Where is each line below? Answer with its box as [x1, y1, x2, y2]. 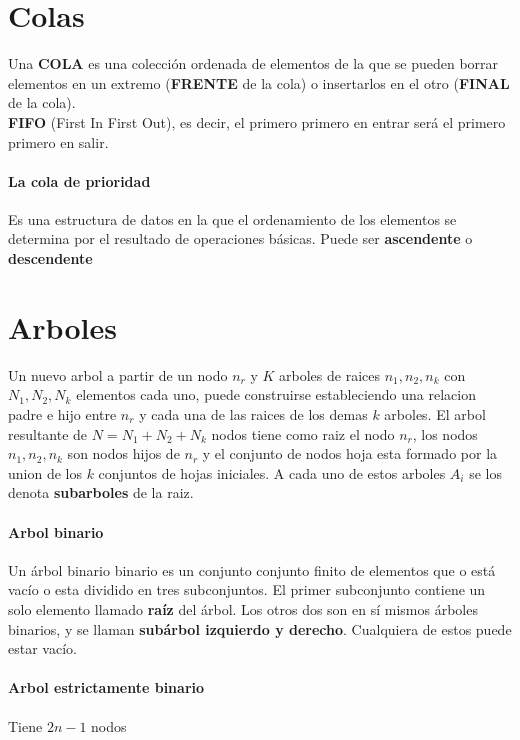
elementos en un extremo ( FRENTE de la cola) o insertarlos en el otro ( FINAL [8, 72, 510, 93]
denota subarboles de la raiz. [8, 482, 194, 503]
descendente [8, 248, 93, 269]
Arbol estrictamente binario [8, 677, 205, 698]
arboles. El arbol [384, 403, 486, 424]
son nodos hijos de [67, 443, 180, 464]
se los [469, 462, 502, 483]
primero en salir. [8, 131, 109, 152]
